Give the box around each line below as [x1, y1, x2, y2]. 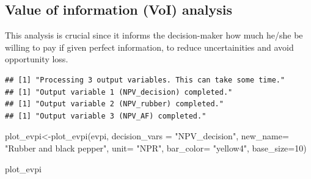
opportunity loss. [5, 53, 68, 65]
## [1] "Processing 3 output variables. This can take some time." [5, 75, 285, 84]
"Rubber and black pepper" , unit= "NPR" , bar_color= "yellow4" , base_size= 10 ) [5, 141, 307, 154]
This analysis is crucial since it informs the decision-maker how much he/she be [5, 29, 303, 42]
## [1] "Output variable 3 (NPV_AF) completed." [5, 111, 207, 120]
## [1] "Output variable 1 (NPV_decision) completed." [5, 87, 233, 97]
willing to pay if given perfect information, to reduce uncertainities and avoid [5, 40, 294, 53]
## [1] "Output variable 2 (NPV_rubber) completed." [5, 100, 224, 109]
